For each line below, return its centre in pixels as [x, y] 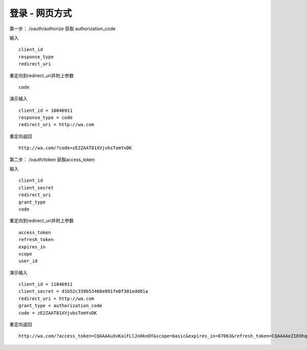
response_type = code [46, 118]
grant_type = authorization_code [60, 306]
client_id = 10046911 [46, 110]
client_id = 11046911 [46, 284]
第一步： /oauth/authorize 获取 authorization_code [63, 29]
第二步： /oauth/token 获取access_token [52, 159]
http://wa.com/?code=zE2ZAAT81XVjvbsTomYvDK [75, 148]
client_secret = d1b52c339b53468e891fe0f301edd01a [83, 291]
